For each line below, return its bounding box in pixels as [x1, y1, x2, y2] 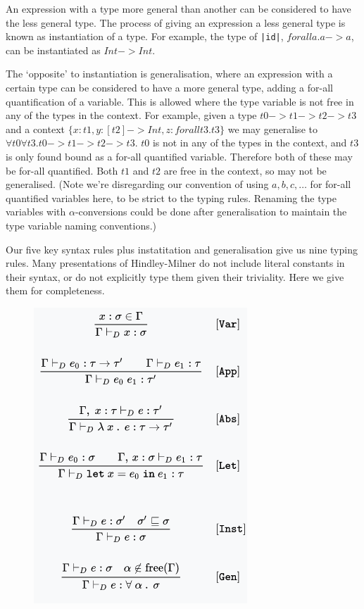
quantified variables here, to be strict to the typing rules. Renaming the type [6, 190, 337, 205]
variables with [6, 204, 66, 219]
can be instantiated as [6, 42, 101, 57]
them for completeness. [6, 283, 105, 298]
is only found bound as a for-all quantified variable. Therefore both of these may [6, 149, 353, 163]
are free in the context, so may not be [163, 163, 327, 177]
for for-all [310, 177, 351, 192]
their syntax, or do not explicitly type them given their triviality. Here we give [6, 269, 344, 284]
